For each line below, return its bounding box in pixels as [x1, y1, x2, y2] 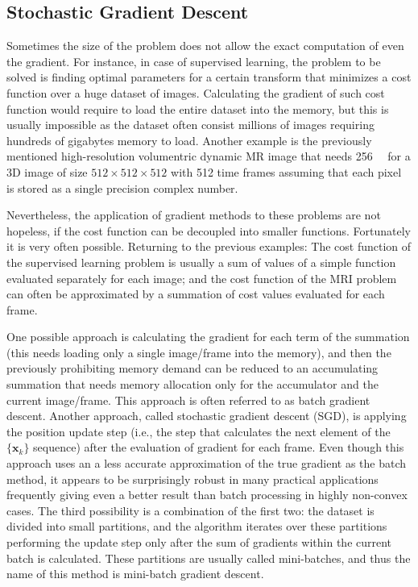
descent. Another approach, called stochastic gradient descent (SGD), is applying [6, 407, 407, 424]
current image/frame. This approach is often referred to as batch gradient [6, 391, 370, 408]
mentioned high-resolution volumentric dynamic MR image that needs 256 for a [6, 148, 411, 164]
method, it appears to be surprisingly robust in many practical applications [6, 470, 379, 487]
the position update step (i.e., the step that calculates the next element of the [6, 423, 391, 439]
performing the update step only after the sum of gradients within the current [6, 534, 392, 551]
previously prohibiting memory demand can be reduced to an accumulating [6, 360, 379, 377]
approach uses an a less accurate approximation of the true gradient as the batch [6, 455, 407, 472]
